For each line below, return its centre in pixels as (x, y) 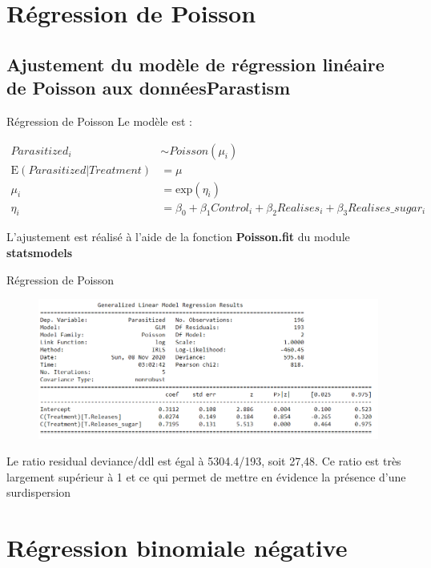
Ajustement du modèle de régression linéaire (195, 64)
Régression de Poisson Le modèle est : (99, 121)
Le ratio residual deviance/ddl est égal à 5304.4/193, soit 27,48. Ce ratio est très (204, 461)
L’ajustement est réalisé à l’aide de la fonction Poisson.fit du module (178, 237)
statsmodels (40, 253)
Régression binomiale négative (177, 548)
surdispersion (39, 492)
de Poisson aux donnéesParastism (149, 88)
